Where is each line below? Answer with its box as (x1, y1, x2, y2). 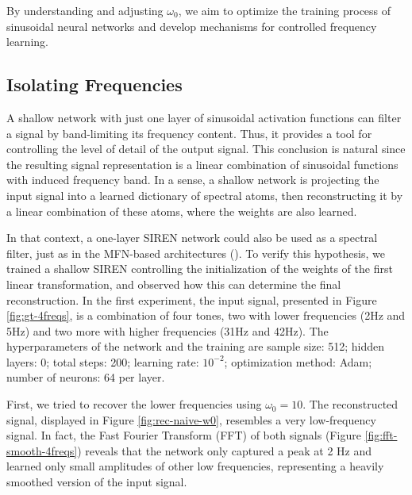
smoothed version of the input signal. (6, 474, 187, 490)
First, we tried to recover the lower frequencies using (6, 396, 262, 412)
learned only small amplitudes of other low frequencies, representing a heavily (6, 458, 384, 474)
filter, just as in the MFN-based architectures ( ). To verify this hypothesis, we (6, 244, 385, 261)
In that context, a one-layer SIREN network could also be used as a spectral (6, 229, 378, 246)
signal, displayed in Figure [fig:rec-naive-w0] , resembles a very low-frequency (6, 411, 376, 428)
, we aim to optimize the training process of (178, 2, 391, 18)
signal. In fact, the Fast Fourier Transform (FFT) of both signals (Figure (6, 427, 361, 443)
